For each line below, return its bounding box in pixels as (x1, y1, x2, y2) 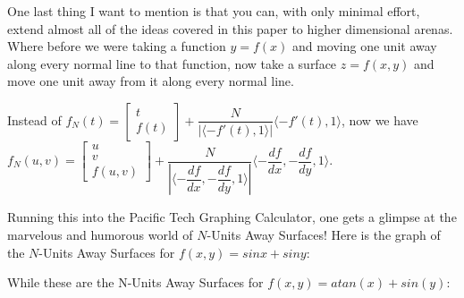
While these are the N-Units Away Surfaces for (7, 273, 264, 292)
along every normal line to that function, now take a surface (7, 54, 337, 72)
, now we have (341, 110, 418, 129)
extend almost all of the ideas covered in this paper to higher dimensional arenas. (7, 19, 453, 38)
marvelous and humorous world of (7, 226, 193, 244)
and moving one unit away (291, 37, 437, 55)
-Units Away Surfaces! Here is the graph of (207, 226, 441, 244)
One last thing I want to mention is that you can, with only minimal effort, (7, 2, 420, 20)
